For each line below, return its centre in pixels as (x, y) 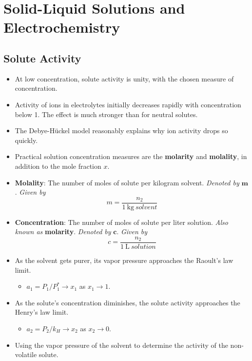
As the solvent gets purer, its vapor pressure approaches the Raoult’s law (124, 260)
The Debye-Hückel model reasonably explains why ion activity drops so (121, 130)
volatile (26, 354)
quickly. (26, 140)
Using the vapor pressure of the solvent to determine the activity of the (121, 345)
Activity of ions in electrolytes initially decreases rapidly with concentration (128, 104)
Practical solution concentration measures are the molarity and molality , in (131, 156)
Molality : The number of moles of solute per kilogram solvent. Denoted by (127, 182)
